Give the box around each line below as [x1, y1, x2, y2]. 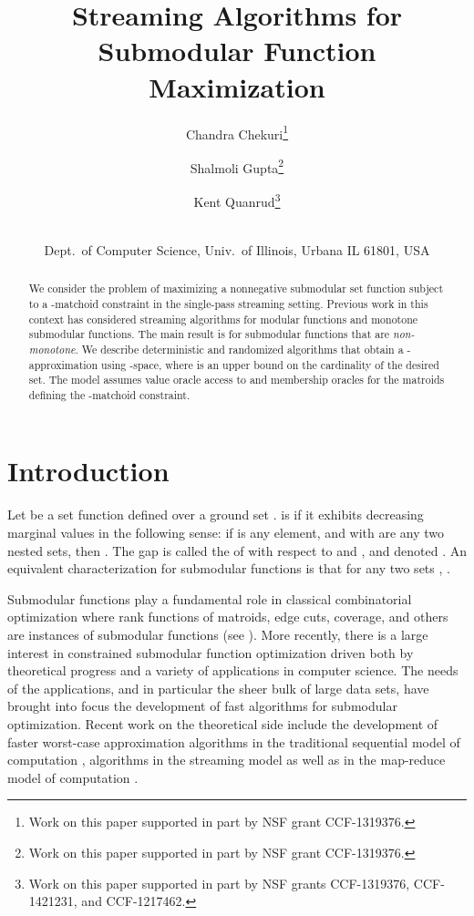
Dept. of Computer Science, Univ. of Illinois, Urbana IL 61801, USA [44, 240, 430, 259]
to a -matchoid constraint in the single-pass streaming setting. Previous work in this [28, 295, 428, 311]
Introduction [7, 452, 170, 489]
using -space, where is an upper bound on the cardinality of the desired [101, 356, 439, 372]
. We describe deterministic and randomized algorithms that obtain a [75, 341, 404, 356]
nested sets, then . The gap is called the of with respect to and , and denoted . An [7, 540, 467, 560]
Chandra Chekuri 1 [185, 121, 289, 143]
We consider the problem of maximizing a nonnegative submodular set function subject [28, 281, 444, 296]
